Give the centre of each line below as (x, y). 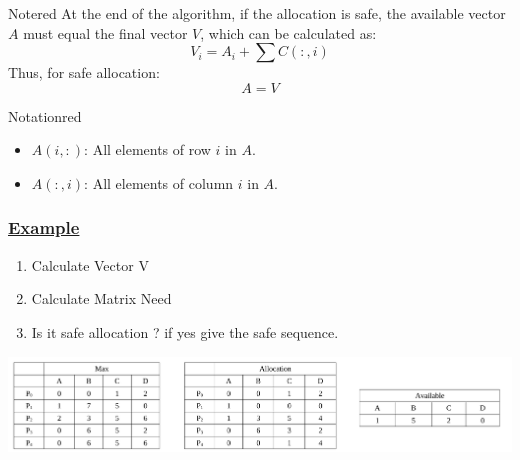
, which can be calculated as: (288, 32)
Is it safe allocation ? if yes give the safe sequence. (185, 331)
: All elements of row (147, 149)
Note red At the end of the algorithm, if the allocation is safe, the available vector (257, 13)
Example (44, 227)
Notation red (45, 115)
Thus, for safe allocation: (84, 72)
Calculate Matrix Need (101, 298)
